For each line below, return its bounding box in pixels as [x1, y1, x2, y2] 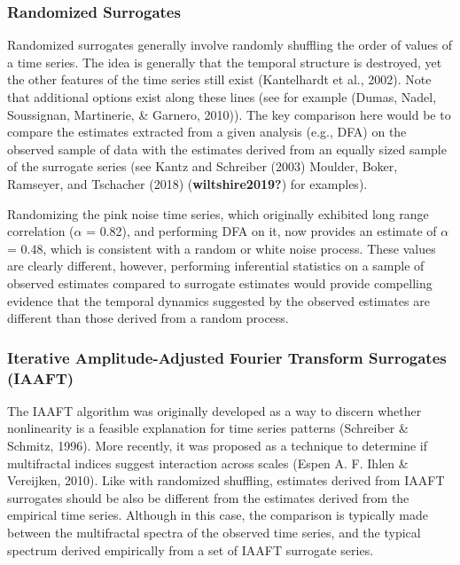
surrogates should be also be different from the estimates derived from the [7, 488, 409, 506]
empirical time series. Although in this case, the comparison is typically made [7, 506, 428, 524]
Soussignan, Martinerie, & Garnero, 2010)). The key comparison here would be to [7, 105, 451, 123]
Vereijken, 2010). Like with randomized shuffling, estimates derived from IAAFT [7, 471, 445, 490]
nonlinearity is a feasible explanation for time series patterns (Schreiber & [7, 419, 409, 437]
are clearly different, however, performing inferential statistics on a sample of [7, 256, 425, 275]
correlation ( [7, 222, 74, 240]
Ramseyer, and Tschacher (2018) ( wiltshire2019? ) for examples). [7, 174, 368, 192]
